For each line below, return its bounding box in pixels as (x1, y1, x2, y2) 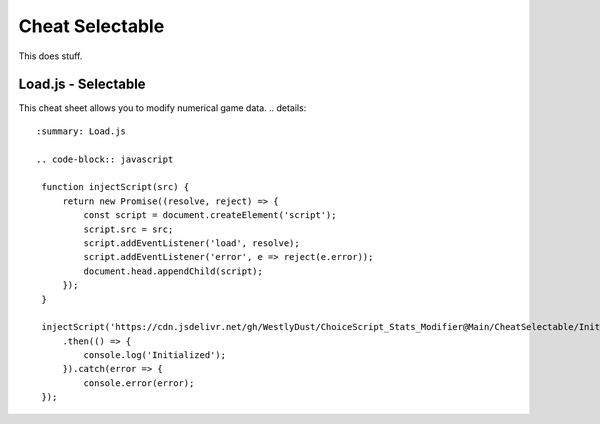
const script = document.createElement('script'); (83, 210, 337, 221)
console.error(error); (83, 377, 195, 389)
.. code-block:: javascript (36, 153, 174, 165)
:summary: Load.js (36, 125, 127, 137)
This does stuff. (18, 50, 83, 62)
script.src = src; (83, 223, 174, 235)
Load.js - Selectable (18, 76, 146, 93)
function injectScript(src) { (41, 181, 190, 193)
